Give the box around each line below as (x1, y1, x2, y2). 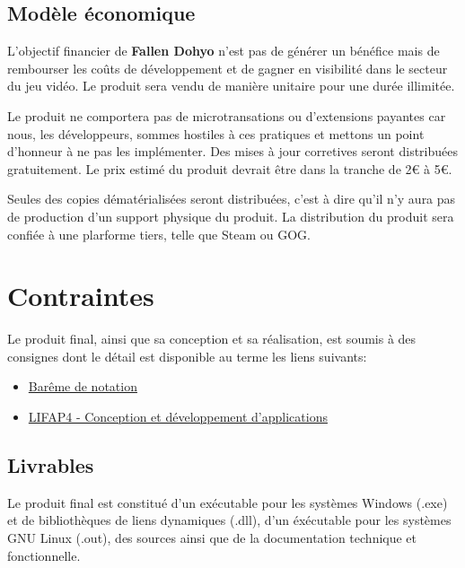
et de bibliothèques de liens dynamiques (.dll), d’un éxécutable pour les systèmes (7, 511, 452, 529)
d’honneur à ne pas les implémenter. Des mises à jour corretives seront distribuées (7, 142, 458, 161)
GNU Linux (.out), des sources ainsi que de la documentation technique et (7, 529, 417, 547)
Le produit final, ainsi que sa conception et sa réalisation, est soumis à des (7, 329, 417, 348)
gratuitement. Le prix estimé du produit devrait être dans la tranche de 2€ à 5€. (7, 159, 452, 178)
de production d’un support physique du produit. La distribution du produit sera (7, 206, 454, 225)
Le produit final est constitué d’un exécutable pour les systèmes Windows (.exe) (7, 493, 448, 511)
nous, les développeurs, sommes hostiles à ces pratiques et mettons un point (7, 124, 425, 143)
